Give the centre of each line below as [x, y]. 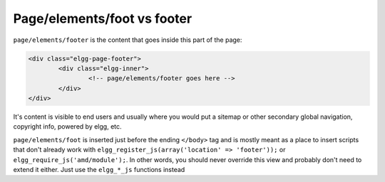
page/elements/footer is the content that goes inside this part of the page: [128, 40]
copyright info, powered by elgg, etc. [67, 127]
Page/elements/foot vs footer [103, 18]
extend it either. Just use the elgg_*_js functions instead [99, 170]
